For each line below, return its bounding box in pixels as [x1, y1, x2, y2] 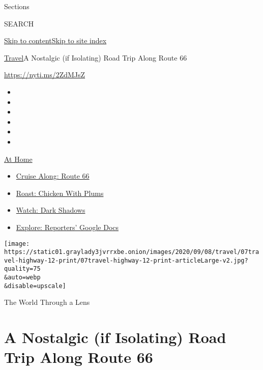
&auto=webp [4, 274, 41, 281]
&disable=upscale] [4, 282, 66, 290]
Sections [4, 1, 30, 11]
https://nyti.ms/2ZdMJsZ [4, 69, 85, 80]
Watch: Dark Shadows [16, 205, 85, 215]
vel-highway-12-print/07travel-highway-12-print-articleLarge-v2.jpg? [4, 257, 248, 264]
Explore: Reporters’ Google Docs [16, 221, 119, 232]
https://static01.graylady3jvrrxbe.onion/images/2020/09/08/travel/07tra [4, 248, 259, 256]
